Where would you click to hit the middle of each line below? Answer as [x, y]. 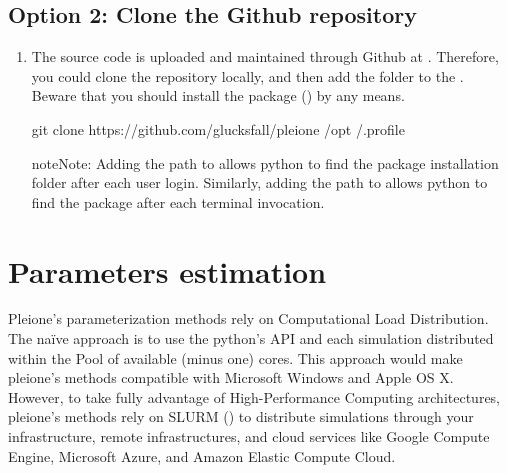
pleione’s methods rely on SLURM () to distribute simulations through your [241, 416]
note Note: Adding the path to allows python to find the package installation [265, 162]
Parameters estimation [167, 270]
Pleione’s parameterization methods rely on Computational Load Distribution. [248, 318]
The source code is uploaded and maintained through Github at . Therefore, [265, 56]
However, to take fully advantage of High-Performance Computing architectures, [254, 396]
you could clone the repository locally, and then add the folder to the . [247, 75]
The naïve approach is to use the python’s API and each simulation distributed [251, 338]
